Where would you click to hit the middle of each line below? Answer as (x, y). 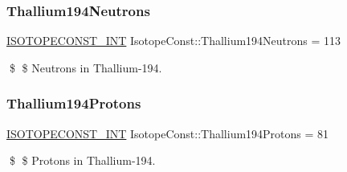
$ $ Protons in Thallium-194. (82, 160)
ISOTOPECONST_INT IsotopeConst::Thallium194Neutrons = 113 (174, 41)
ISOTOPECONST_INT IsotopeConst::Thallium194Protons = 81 (168, 133)
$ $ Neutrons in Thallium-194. (86, 67)
